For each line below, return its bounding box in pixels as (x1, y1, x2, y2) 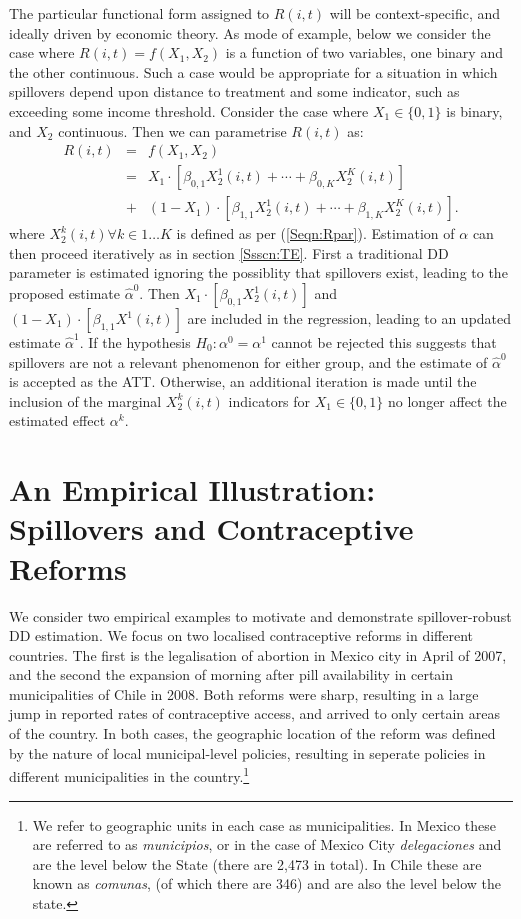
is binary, (446, 100, 503, 121)
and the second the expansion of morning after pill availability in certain (9, 664, 454, 685)
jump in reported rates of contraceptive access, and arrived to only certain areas (9, 703, 500, 724)
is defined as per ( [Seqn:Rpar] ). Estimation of (176, 223, 455, 244)
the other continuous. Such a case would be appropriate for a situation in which (9, 61, 498, 82)
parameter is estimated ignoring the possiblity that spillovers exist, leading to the (9, 262, 508, 283)
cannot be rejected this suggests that (271, 332, 497, 353)
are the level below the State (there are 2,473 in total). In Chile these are (32, 853, 482, 874)
